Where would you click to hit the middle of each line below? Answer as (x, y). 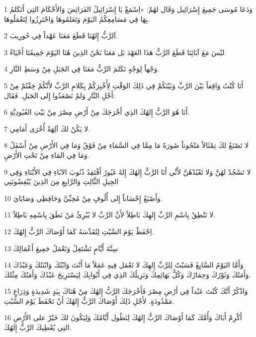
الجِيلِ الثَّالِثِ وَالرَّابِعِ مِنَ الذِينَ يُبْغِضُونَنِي (61, 181)
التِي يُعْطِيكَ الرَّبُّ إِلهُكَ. (38, 327)
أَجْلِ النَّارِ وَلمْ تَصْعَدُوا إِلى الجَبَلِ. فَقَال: (60, 95)
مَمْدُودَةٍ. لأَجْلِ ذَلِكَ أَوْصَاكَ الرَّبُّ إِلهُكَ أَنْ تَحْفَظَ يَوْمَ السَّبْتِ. (89, 301)
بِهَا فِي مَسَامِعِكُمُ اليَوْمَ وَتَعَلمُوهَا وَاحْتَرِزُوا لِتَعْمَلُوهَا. (77, 19)
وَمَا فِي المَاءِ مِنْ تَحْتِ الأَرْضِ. (47, 155)
